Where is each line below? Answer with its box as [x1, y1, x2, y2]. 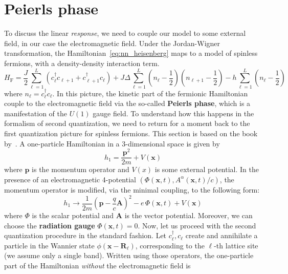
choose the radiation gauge [4, 220, 95, 230]
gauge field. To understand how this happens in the [93, 108, 254, 118]
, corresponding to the [135, 240, 205, 250]
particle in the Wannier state [4, 240, 95, 250]
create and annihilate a [185, 230, 258, 241]
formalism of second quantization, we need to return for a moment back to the [4, 118, 250, 129]
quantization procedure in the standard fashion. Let [4, 230, 167, 241]
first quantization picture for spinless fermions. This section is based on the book [4, 128, 258, 138]
